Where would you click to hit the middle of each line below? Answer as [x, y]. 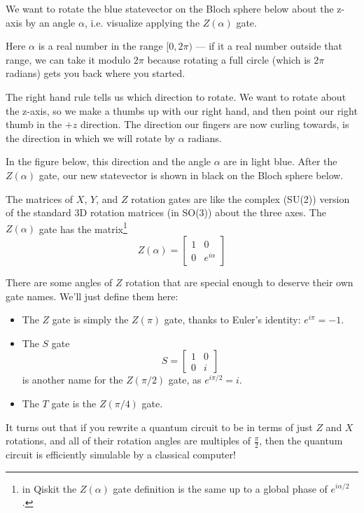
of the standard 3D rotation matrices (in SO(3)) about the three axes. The [166, 212]
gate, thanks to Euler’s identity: [232, 319]
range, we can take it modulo [68, 59]
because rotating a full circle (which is [229, 59]
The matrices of [40, 198]
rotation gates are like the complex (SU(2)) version [240, 198]
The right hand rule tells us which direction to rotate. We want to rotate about [176, 96]
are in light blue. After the [280, 161]
